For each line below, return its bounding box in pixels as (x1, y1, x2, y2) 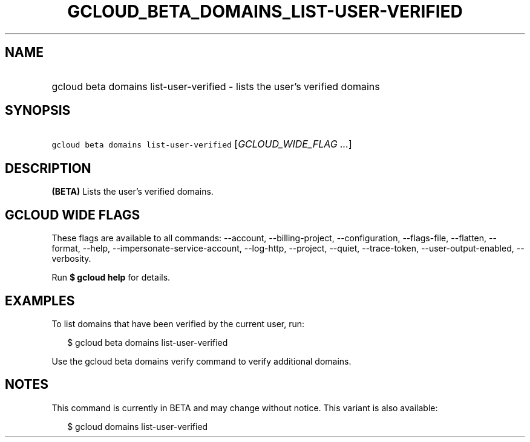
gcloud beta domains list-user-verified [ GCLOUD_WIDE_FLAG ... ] (51, 138, 352, 151)
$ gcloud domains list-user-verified (67, 421, 208, 432)
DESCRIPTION (5, 160, 91, 176)
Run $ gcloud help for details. (51, 272, 171, 283)
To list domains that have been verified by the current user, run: (51, 318, 305, 329)
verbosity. (51, 253, 91, 264)
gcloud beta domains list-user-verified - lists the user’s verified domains (51, 80, 380, 93)
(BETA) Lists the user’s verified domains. (51, 186, 214, 197)
